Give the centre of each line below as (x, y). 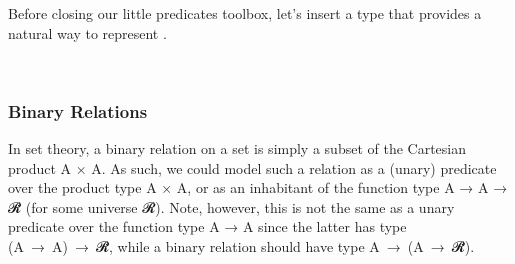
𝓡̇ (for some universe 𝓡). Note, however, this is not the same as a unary (231, 206)
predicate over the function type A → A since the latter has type (207, 226)
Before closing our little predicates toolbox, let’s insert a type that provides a (245, 13)
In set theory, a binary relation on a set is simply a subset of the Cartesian (237, 148)
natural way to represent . (87, 32)
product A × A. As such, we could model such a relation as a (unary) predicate (252, 167)
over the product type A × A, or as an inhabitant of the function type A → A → (258, 187)
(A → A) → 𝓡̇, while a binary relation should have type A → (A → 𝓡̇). (241, 245)
